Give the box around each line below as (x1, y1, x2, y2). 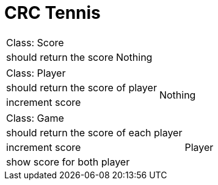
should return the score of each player (6, 126, 183, 139)
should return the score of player (6, 81, 157, 94)
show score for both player (6, 155, 130, 168)
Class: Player (6, 66, 66, 79)
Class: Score (6, 36, 64, 49)
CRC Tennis (4, 2, 101, 23)
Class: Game (6, 111, 64, 124)
